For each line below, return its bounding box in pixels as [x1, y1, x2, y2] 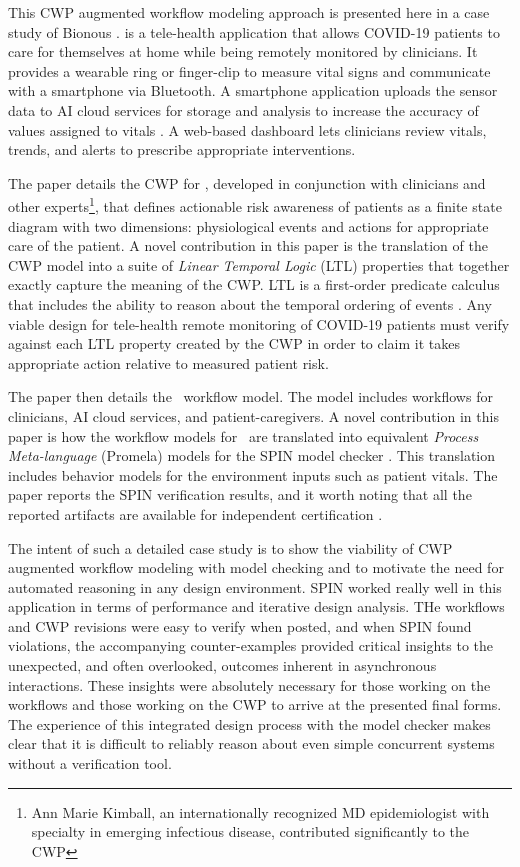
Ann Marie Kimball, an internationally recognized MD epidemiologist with [31, 801, 490, 822]
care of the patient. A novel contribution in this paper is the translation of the [8, 235, 488, 256]
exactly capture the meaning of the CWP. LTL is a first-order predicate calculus [8, 274, 500, 295]
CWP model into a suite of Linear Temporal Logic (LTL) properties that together [8, 254, 510, 275]
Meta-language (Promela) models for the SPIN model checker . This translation [8, 445, 496, 466]
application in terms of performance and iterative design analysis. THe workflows [8, 596, 505, 617]
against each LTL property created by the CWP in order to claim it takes [8, 333, 461, 354]
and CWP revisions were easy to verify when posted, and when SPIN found [8, 615, 472, 636]
